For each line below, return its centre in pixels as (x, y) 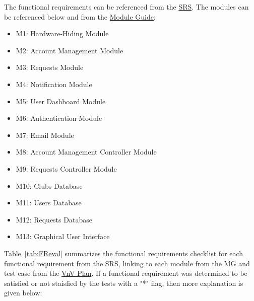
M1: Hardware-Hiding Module (62, 33)
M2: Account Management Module (70, 50)
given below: (23, 293)
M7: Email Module (45, 135)
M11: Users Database (49, 203)
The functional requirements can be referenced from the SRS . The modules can (126, 7)
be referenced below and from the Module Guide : (80, 16)
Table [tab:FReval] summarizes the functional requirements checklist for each (124, 253)
